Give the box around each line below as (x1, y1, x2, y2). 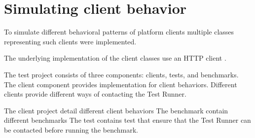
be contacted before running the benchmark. (4, 124, 138, 135)
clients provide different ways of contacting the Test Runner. (4, 89, 186, 99)
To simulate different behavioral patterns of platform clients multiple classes (4, 27, 234, 37)
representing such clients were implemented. (4, 36, 137, 46)
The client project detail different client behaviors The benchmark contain (4, 105, 228, 115)
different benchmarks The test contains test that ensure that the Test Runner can (4, 115, 251, 125)
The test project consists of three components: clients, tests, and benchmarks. (4, 69, 239, 79)
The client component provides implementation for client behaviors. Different (4, 79, 237, 89)
